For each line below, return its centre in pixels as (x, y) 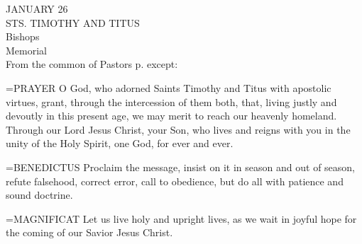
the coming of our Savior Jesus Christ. (89, 232)
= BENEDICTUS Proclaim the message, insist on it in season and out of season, (181, 167)
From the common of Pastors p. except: (92, 64)
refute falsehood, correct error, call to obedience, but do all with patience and (175, 181)
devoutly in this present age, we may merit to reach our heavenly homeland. (171, 116)
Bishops (23, 36)
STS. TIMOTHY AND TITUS (73, 22)
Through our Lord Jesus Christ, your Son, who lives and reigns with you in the (178, 129)
